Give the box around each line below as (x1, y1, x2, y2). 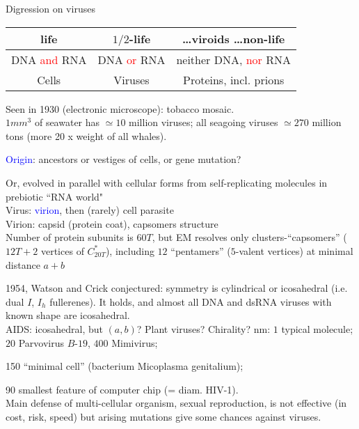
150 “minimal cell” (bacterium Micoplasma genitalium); (6, 359, 244, 373)
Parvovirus (18, 335, 64, 350)
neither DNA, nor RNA (176, 51, 291, 68)
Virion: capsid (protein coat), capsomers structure (6, 216, 218, 231)
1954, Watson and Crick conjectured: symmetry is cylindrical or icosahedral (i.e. (6, 281, 348, 295)
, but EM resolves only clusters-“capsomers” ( (152, 230, 347, 244)
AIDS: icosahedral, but (6, 321, 103, 336)
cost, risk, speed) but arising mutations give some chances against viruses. (6, 409, 321, 423)
